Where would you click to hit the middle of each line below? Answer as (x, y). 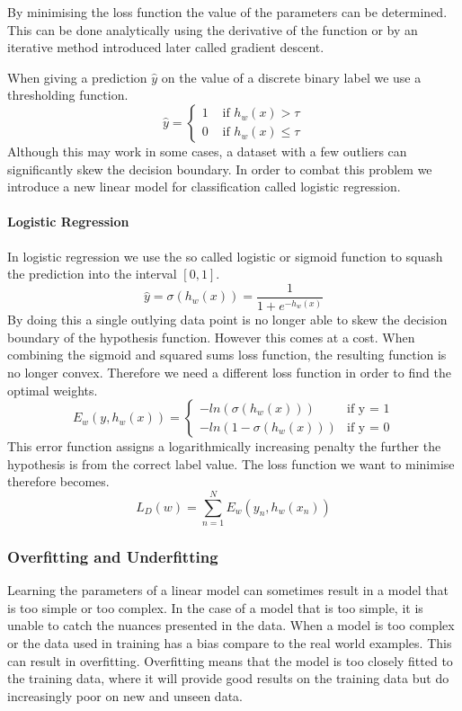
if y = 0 (369, 427)
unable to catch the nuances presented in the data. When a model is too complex (231, 625)
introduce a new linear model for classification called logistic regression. (204, 187)
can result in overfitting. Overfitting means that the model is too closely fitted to (230, 660)
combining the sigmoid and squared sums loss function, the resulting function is (227, 355)
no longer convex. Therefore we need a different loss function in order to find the (229, 372)
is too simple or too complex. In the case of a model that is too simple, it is (215, 607)
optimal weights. (53, 390)
